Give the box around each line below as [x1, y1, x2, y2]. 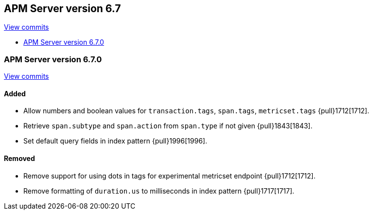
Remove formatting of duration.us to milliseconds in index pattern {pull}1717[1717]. [23, 186, 295, 195]
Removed [4, 154, 35, 162]
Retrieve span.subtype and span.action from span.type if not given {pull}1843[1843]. [23, 122, 313, 130]
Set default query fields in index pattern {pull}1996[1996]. [23, 137, 207, 145]
